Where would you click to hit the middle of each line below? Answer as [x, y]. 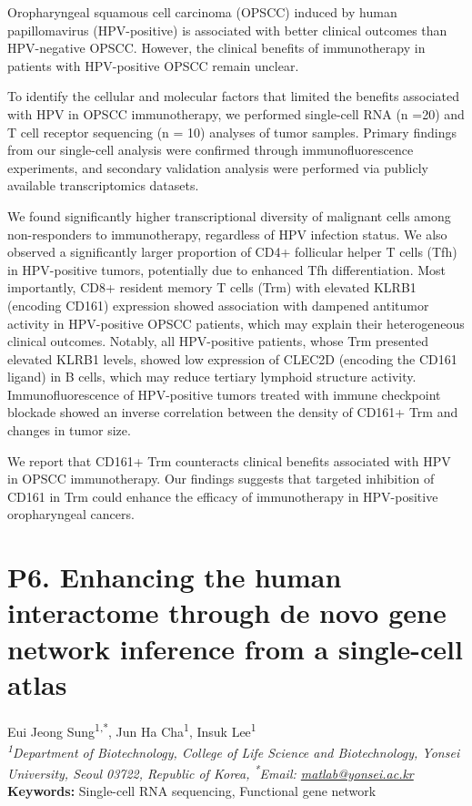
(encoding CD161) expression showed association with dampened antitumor [218, 305]
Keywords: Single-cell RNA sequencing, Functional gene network [192, 791]
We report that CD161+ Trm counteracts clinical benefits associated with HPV [229, 460]
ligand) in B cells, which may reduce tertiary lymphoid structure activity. [212, 377]
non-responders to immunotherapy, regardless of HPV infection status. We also [227, 234]
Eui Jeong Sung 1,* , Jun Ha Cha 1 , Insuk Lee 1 [132, 729]
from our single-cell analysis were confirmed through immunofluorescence [211, 150]
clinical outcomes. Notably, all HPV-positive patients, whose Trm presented [218, 341]
